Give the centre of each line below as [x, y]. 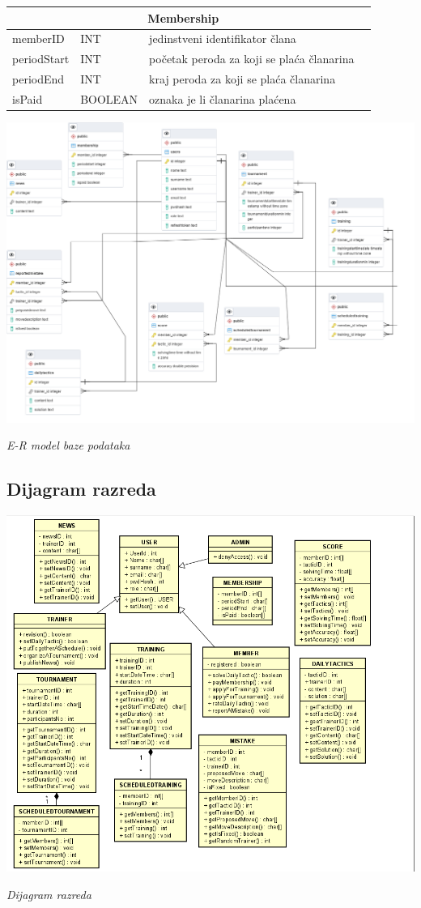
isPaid [28, 98]
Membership [183, 17]
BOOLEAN [109, 98]
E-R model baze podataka [68, 445]
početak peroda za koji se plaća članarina [252, 59]
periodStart [41, 59]
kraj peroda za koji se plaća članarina [242, 79]
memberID [38, 38]
